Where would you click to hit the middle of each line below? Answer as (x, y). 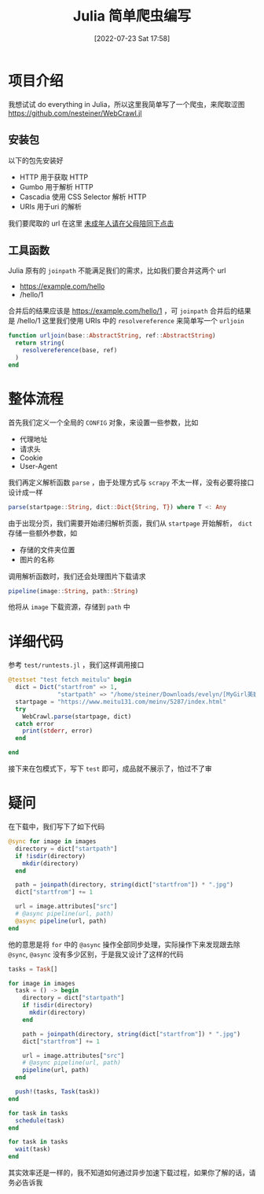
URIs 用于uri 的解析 (51, 206)
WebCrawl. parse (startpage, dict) (77, 717)
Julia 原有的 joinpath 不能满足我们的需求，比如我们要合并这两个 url (117, 271)
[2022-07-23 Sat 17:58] (132, 38)
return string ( (40, 343)
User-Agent (38, 466)
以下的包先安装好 (36, 160)
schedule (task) (40, 1120)
